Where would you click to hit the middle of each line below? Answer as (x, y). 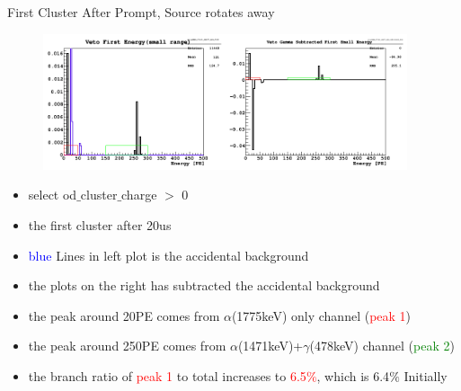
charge (139, 195)
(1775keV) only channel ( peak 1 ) (321, 315)
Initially (426, 375)
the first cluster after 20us (100, 224)
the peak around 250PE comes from (127, 346)
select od (53, 195)
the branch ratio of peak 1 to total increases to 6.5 (167, 375)
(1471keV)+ (270, 346)
